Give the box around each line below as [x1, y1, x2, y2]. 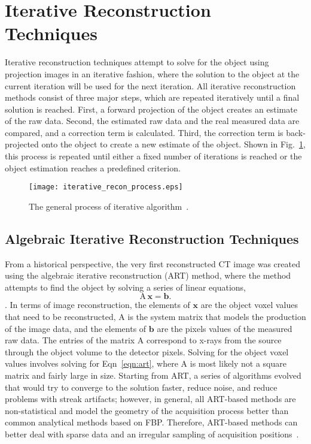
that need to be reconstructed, [5, 310, 116, 323]
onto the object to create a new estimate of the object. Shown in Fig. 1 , [41, 138, 306, 150]
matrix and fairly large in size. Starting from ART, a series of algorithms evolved [5, 369, 301, 382]
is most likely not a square [190, 357, 286, 370]
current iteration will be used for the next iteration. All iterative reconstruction [5, 79, 296, 92]
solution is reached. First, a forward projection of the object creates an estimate [5, 102, 297, 115]
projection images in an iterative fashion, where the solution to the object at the [5, 67, 300, 80]
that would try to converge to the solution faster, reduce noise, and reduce [5, 380, 278, 393]
